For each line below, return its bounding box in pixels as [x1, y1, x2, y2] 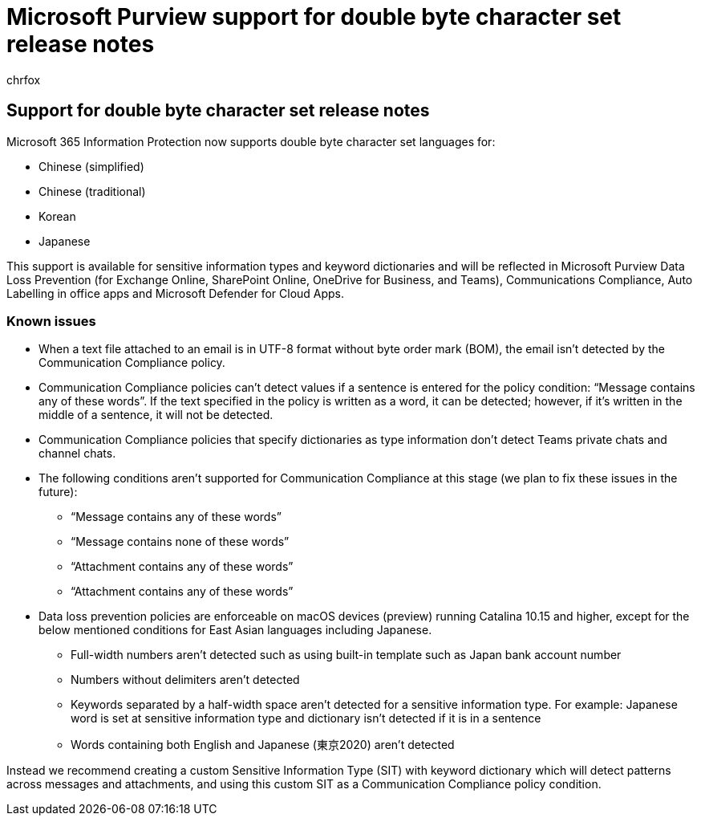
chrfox [6, 72, 41, 87]
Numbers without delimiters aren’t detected [71, 673, 300, 687]
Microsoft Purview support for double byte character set [6, 3, 622, 31]
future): [38, 485, 78, 499]
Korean [38, 209, 76, 223]
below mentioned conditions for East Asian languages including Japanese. [38, 623, 432, 637]
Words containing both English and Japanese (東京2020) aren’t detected [71, 738, 455, 752]
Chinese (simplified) [38, 159, 144, 173]
